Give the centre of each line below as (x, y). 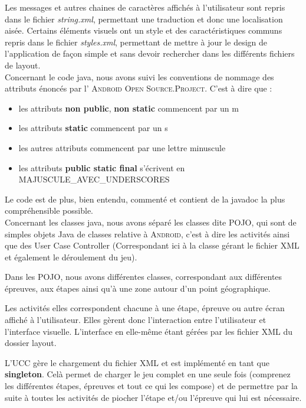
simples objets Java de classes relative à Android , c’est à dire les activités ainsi (147, 234)
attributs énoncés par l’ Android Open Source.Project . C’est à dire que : (139, 88)
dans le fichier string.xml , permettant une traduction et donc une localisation (144, 19)
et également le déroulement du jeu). (71, 257)
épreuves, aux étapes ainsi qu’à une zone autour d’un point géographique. (138, 288)
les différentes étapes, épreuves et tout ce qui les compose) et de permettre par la (151, 386)
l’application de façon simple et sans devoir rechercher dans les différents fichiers (150, 53)
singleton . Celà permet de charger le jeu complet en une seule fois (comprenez (148, 374)
